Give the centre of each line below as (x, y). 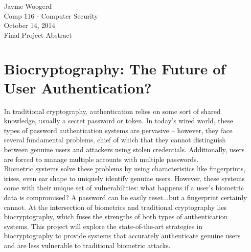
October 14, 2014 (30, 25)
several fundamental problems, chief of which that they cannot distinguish (115, 140)
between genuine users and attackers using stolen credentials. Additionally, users (124, 149)
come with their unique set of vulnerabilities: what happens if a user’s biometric (124, 188)
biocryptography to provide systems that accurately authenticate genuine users (122, 236)
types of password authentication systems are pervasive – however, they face (118, 130)
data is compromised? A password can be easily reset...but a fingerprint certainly (125, 197)
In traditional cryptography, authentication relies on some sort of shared (112, 111)
